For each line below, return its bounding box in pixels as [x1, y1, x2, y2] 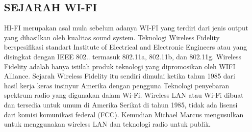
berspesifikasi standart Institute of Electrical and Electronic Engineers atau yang [4, 42, 247, 52]
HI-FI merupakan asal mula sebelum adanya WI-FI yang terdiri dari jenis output [4, 23, 249, 33]
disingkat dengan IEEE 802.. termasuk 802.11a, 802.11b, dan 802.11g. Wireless [4, 51, 242, 61]
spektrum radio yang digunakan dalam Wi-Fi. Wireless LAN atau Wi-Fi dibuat [4, 90, 244, 100]
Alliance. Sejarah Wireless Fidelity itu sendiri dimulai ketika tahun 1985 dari [4, 71, 235, 81]
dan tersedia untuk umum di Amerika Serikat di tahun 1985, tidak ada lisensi [4, 99, 238, 109]
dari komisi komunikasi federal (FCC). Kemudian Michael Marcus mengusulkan [4, 109, 244, 119]
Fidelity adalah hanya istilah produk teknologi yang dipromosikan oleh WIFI [4, 61, 236, 71]
